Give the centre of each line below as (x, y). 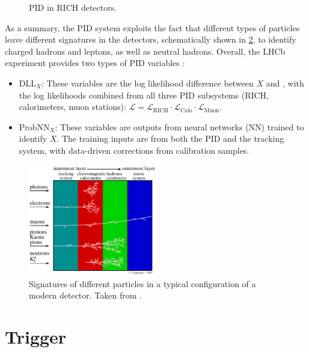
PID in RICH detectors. (73, 7)
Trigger (36, 337)
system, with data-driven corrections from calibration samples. (134, 150)
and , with (285, 83)
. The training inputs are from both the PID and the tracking (170, 138)
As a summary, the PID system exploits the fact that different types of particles (152, 27)
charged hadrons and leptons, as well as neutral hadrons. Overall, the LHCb (145, 51)
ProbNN (34, 126)
